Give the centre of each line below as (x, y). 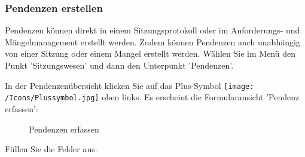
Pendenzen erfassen (64, 129)
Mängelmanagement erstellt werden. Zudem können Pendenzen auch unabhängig (152, 41)
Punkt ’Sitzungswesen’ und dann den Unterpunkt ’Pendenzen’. (119, 65)
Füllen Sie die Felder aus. (51, 149)
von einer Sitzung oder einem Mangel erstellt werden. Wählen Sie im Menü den (150, 53)
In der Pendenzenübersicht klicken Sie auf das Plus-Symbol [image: (129, 85)
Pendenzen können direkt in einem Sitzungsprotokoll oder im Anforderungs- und (152, 30)
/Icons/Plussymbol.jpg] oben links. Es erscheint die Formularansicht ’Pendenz (152, 97)
